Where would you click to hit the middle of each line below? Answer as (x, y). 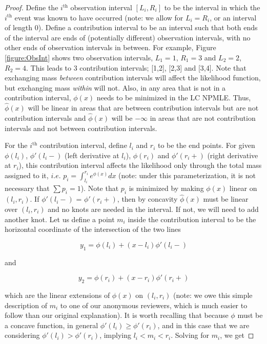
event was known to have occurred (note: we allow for (99, 17)
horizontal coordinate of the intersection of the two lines (93, 229)
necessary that (27, 188)
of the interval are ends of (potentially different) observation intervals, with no (128, 37)
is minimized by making (166, 188)
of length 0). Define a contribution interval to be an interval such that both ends (131, 27)
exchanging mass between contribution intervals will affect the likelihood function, (133, 78)
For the (16, 145)
